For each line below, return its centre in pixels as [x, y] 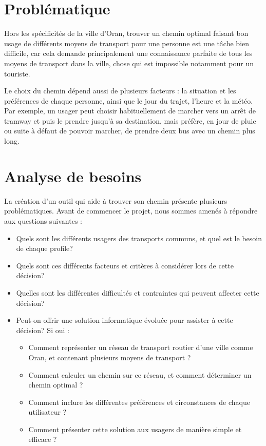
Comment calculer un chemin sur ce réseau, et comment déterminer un [140, 374]
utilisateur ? [47, 412]
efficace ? [43, 439]
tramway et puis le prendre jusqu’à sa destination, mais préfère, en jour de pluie [130, 120]
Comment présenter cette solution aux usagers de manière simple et [135, 429]
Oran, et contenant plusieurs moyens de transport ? [110, 357]
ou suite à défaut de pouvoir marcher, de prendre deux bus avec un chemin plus [130, 131]
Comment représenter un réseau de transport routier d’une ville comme [141, 347]
